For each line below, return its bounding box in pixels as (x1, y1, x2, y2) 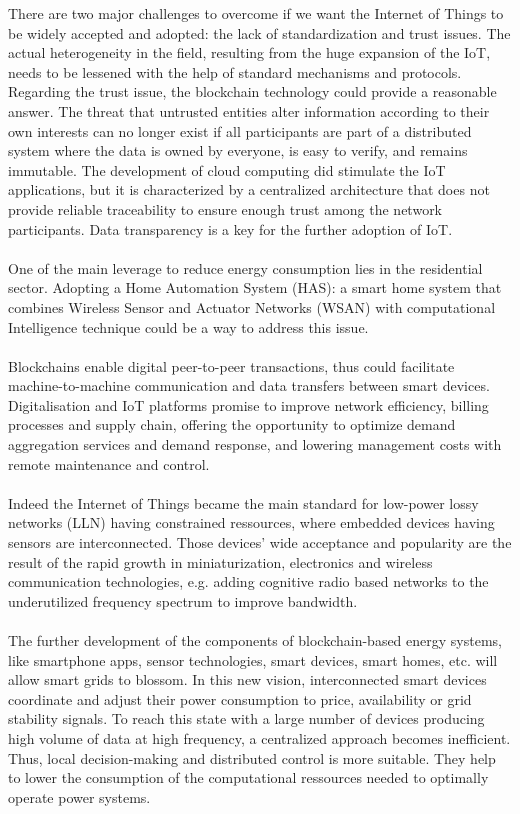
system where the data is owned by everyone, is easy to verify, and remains (8, 140, 468, 161)
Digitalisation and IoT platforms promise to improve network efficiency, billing (8, 394, 489, 415)
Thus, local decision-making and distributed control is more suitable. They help (8, 747, 496, 768)
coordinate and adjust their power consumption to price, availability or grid (8, 688, 472, 709)
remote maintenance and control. (8, 453, 210, 474)
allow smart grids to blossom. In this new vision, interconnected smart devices (8, 669, 487, 690)
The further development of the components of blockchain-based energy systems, (8, 630, 502, 650)
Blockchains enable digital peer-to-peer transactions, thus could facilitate (8, 355, 455, 376)
